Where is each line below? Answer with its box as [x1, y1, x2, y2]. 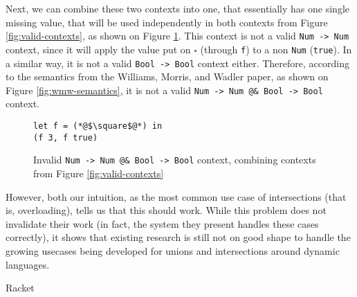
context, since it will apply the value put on [6, 42, 191, 56]
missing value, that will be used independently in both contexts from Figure [6, 15, 328, 29]
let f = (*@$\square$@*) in [33, 121, 163, 131]
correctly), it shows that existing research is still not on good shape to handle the [6, 230, 351, 244]
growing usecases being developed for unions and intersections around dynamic [6, 243, 340, 258]
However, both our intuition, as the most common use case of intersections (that [6, 189, 347, 204]
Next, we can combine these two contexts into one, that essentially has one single [6, 1, 349, 15]
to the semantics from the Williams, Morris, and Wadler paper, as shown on [6, 69, 329, 84]
